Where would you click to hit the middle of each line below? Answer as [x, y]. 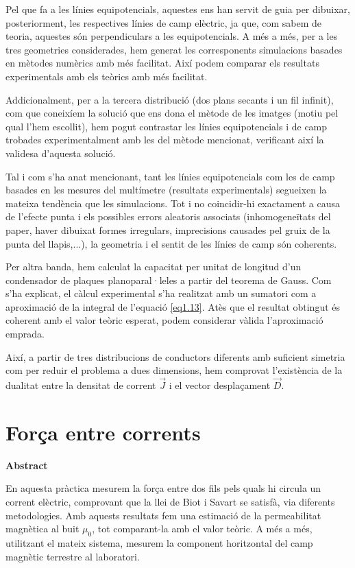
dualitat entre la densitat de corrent [81, 385]
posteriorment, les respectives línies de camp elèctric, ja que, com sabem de [163, 22]
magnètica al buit [42, 529]
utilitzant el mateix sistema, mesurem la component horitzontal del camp [159, 542]
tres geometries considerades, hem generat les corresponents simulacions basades [174, 49]
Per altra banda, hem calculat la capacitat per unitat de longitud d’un [154, 267]
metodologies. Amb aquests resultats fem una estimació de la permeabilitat [163, 515]
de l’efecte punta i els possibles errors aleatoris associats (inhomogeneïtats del [168, 216]
